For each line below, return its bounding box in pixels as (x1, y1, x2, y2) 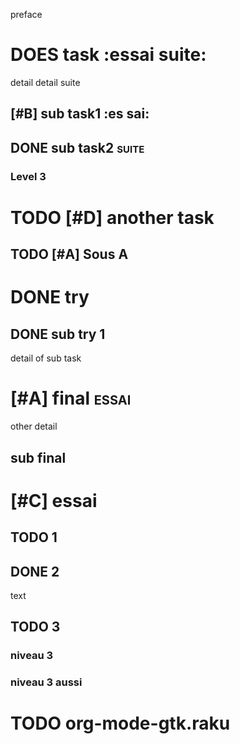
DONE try (10, 286, 90, 309)
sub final (10, 449, 67, 466)
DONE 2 (10, 563, 60, 580)
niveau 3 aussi (10, 675, 83, 689)
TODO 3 (10, 619, 61, 636)
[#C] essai (10, 489, 98, 512)
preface (10, 9, 43, 20)
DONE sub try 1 (10, 325, 106, 343)
